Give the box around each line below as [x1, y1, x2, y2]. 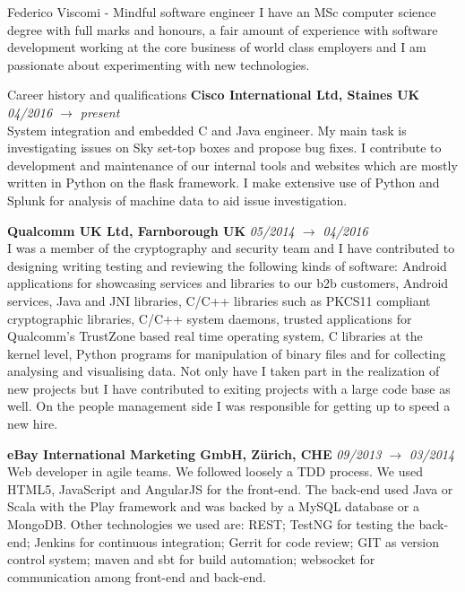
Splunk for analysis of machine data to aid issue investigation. [7, 190, 348, 209]
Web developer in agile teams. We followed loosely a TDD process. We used [7, 462, 423, 481]
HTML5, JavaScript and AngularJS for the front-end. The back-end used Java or [7, 479, 453, 498]
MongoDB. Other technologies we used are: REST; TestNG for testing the [7, 515, 415, 534]
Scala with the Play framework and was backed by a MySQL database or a [7, 497, 419, 516]
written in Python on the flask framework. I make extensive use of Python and [7, 173, 440, 192]
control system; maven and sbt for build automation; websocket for [7, 550, 375, 569]
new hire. [7, 414, 58, 433]
